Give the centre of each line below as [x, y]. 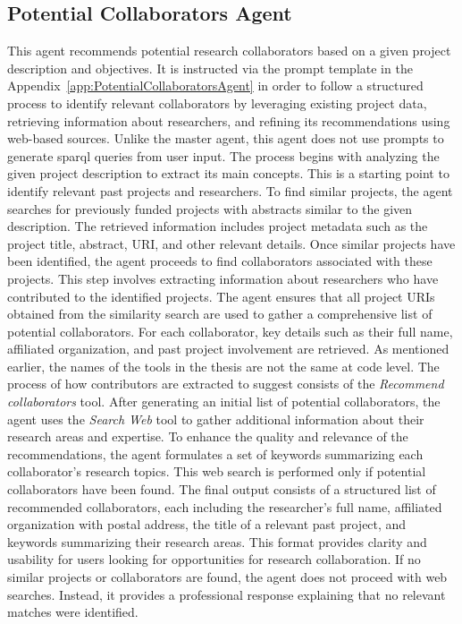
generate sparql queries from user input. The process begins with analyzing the [223, 155]
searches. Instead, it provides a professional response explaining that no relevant [227, 594]
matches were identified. [73, 612]
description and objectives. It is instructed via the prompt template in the [210, 68]
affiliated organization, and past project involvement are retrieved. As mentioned [228, 349]
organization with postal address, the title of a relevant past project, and [207, 524]
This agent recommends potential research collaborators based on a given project [229, 51]
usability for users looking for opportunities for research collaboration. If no [214, 559]
